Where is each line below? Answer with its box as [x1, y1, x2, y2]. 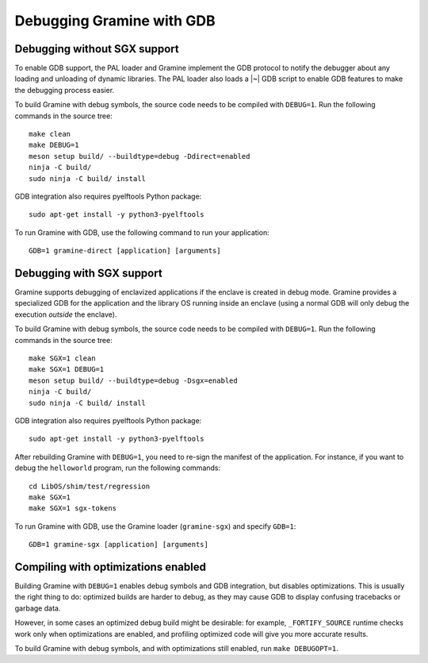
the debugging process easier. [14, 85, 115, 94]
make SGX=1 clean [29, 354, 96, 363]
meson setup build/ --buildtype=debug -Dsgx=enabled [29, 376, 238, 385]
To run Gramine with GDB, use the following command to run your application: [14, 227, 269, 237]
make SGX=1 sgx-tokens [29, 504, 117, 513]
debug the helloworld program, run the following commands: [14, 463, 221, 472]
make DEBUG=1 [29, 141, 79, 150]
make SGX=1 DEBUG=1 [29, 365, 105, 374]
